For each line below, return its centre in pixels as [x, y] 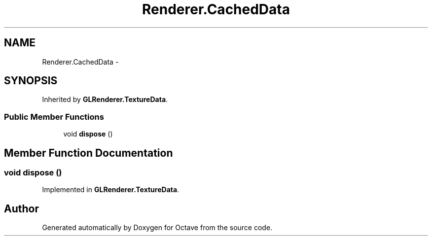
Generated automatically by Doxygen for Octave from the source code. [157, 228]
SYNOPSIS [31, 81]
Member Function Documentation [89, 153]
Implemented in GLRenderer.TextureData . [111, 190]
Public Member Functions [54, 117]
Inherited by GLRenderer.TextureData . [105, 100]
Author [21, 208]
